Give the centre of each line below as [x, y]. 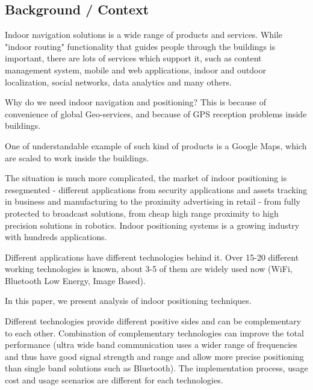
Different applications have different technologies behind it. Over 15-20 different [152, 257]
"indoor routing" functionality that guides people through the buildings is [140, 46]
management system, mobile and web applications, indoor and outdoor [135, 70]
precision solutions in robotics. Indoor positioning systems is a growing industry [152, 225]
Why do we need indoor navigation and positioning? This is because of [135, 102]
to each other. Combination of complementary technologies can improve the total [154, 333]
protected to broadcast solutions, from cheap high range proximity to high [142, 213]
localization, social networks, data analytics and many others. [118, 82]
